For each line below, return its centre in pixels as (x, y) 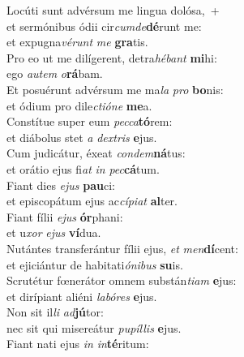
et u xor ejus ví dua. (54, 232)
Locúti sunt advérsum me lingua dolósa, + (113, 10)
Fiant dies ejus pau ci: (61, 185)
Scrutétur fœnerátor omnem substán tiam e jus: (122, 280)
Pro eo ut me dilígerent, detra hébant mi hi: (112, 57)
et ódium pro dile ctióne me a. (79, 105)
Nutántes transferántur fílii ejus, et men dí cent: (122, 248)
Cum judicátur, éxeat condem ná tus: (96, 153)
